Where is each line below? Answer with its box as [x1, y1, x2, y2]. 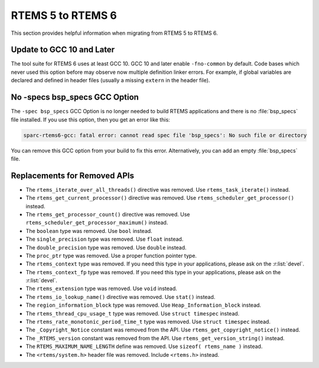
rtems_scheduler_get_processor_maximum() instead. [25, 219, 168, 226]
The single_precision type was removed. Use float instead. [25, 236, 184, 243]
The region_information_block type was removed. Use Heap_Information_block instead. [25, 301, 262, 309]
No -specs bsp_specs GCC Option [11, 92, 139, 103]
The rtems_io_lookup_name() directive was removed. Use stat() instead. [25, 293, 216, 300]
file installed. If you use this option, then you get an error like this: [11, 116, 171, 123]
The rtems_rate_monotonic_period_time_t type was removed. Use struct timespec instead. [25, 318, 271, 326]
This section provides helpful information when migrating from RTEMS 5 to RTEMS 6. [11, 29, 218, 37]
